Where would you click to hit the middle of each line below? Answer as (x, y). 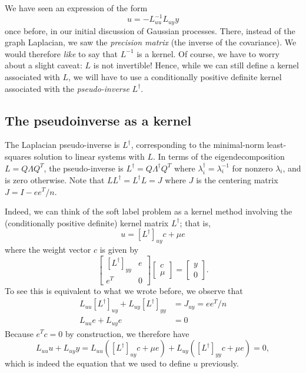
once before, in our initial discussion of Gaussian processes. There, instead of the (150, 30)
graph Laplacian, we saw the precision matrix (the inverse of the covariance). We (151, 42)
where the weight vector (48, 250)
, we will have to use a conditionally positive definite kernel (175, 76)
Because (19, 333)
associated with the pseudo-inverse (67, 88)
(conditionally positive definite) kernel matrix (87, 222)
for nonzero (252, 168)
